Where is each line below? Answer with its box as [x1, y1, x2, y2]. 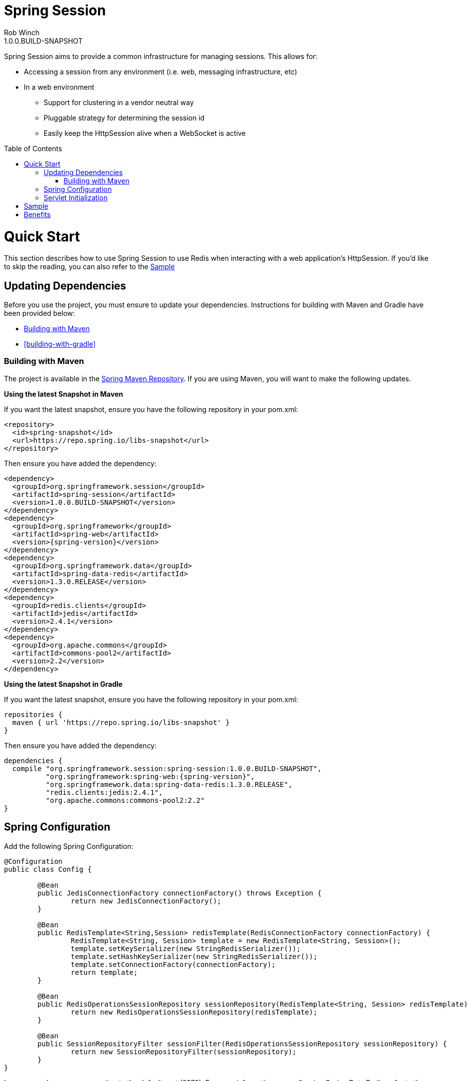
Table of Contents [4, 144, 62, 153]
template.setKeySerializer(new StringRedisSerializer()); [70, 944, 301, 953]
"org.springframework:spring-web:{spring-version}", [46, 772, 255, 781]
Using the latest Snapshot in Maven [4, 389, 123, 398]
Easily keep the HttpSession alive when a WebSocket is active [44, 128, 246, 137]
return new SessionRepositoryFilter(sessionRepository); [70, 1047, 297, 1056]
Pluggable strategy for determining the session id [44, 113, 205, 122]
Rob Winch [4, 28, 40, 37]
